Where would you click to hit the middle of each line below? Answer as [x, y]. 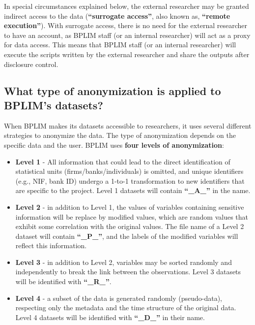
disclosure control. [31, 64]
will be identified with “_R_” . [63, 281]
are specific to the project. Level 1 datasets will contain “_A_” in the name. [133, 190]
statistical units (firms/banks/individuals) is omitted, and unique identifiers [129, 171]
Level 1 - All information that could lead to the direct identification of [123, 161]
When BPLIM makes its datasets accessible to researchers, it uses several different [128, 125]
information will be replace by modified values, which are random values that [132, 216]
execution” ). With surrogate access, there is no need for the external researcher [126, 25]
